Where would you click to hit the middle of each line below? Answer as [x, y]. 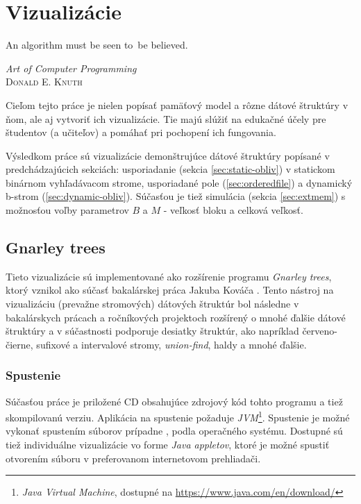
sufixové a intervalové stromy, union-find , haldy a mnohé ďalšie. [171, 344]
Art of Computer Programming [71, 68]
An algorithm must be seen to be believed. [97, 45]
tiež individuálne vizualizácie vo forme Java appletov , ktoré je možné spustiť [168, 445]
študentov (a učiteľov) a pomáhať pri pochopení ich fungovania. [141, 132]
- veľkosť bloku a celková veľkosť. [233, 210]
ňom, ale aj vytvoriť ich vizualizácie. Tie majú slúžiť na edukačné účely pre [166, 118]
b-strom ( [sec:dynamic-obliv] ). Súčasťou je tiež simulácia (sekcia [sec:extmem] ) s [176, 196]
